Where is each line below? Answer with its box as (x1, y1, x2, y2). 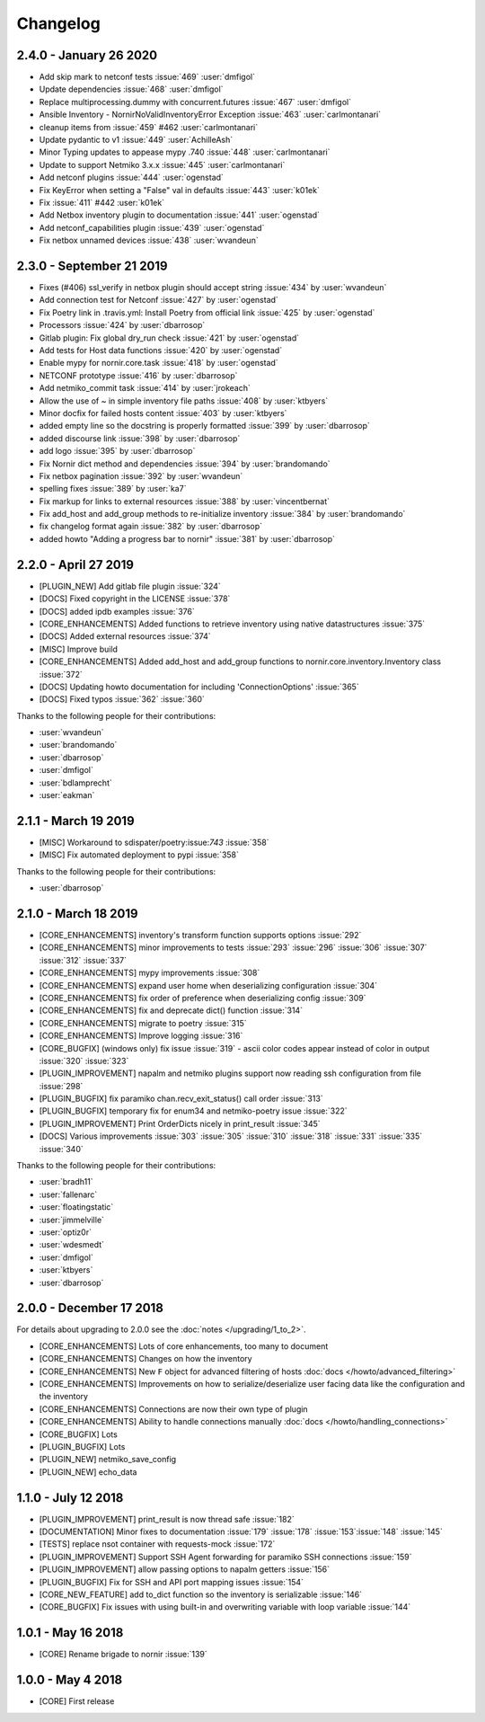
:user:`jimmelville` (39, 1214, 105, 1225)
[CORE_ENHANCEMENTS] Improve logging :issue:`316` (39, 1030, 243, 1042)
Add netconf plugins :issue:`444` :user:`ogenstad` (39, 172, 225, 183)
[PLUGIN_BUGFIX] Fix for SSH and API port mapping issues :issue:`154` (39, 1576, 304, 1587)
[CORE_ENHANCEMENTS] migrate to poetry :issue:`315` (39, 1017, 247, 1028)
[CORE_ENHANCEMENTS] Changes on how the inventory (39, 1354, 252, 1364)
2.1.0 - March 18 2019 (16, 906, 138, 921)
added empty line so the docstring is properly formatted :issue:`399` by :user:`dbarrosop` (39, 421, 370, 431)
